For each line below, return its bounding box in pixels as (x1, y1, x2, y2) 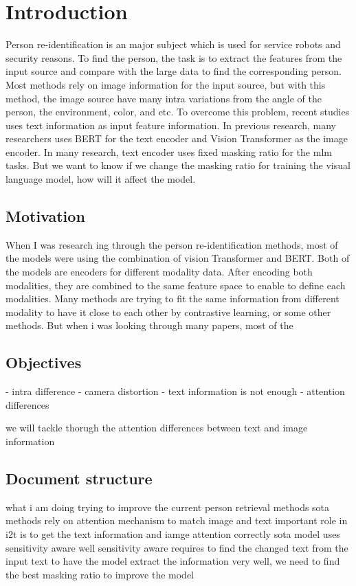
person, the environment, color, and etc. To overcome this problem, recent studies (5, 104, 350, 119)
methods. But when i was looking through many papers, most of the (5, 318, 293, 333)
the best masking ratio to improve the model (5, 567, 194, 581)
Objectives (5, 352, 82, 373)
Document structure (5, 467, 153, 488)
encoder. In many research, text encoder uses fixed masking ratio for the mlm (5, 144, 332, 159)
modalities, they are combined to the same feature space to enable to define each (5, 278, 346, 292)
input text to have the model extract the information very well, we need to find (5, 554, 340, 568)
